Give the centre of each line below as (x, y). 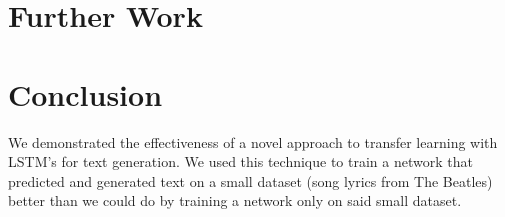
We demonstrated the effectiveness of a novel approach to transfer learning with (253, 141)
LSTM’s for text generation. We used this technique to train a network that (240, 161)
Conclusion (85, 93)
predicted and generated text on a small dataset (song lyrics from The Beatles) (250, 180)
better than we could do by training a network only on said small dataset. (235, 200)
